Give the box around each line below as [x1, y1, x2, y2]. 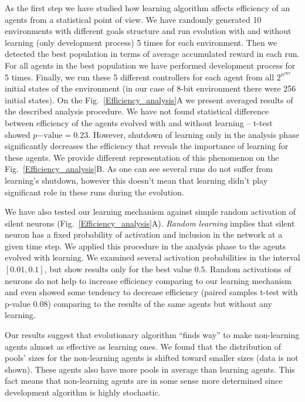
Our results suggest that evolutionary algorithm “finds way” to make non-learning [5, 329, 300, 341]
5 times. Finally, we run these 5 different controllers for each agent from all [5, 70, 274, 83]
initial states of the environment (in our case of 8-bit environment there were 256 [5, 82, 296, 94]
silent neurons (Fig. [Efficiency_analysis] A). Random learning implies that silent [5, 217, 295, 229]
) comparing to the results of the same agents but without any [48, 297, 272, 309]
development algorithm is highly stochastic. [5, 386, 161, 398]
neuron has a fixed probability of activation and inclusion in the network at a [5, 228, 283, 241]
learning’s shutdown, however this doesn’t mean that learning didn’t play [5, 174, 268, 186]
